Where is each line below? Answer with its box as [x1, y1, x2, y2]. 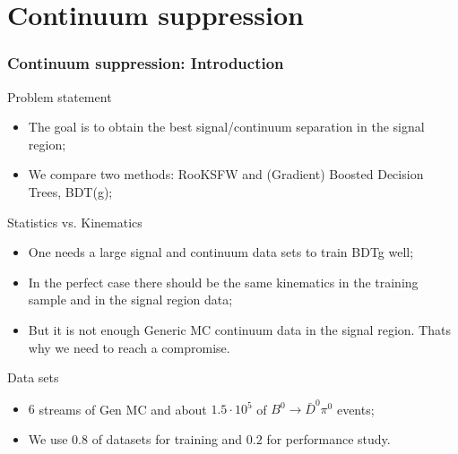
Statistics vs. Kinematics [7, 212, 143, 231]
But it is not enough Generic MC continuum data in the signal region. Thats [28, 320, 451, 338]
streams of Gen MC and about [39, 399, 207, 418]
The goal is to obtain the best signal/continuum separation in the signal [28, 117, 425, 136]
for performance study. [266, 430, 391, 449]
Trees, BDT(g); [28, 182, 113, 201]
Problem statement [7, 87, 112, 106]
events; [336, 399, 375, 418]
